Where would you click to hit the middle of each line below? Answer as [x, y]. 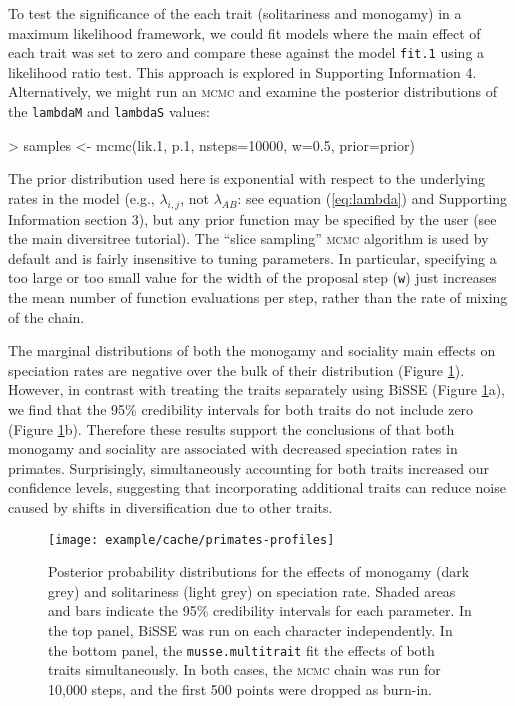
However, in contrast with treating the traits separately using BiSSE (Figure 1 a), [256, 389]
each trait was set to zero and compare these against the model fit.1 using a [246, 52]
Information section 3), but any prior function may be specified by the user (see [252, 218]
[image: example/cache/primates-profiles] [191, 539]
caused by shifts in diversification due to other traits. [170, 507]
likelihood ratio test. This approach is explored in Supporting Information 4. [242, 71]
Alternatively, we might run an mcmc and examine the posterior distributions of [253, 91]
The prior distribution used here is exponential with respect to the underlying [246, 178]
